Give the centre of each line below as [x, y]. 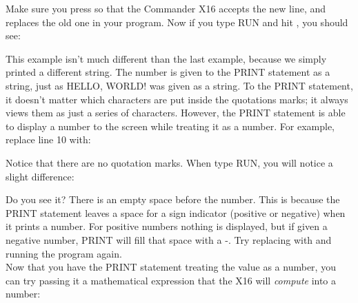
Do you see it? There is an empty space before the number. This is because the [173, 199]
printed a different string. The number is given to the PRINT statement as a [168, 72]
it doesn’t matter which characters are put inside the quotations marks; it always [177, 99]
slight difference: [40, 176]
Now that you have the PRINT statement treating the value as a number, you [171, 267]
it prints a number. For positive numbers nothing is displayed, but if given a [167, 226]
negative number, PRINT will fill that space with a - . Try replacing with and [169, 239]
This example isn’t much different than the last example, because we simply [166, 58]
